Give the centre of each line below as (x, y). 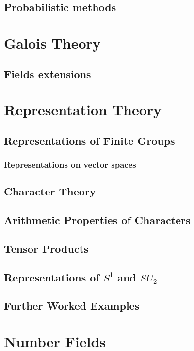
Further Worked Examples (72, 306)
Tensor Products (46, 248)
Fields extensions (48, 74)
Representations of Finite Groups (89, 140)
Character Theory (50, 191)
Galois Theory (52, 43)
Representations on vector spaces (70, 165)
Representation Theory (83, 110)
